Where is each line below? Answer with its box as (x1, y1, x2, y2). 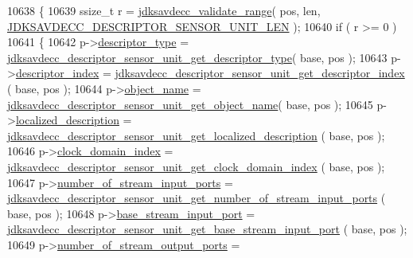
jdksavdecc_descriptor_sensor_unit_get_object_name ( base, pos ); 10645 (7, 96, 373, 112)
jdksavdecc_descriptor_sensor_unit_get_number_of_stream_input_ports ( (7, 190, 386, 206)
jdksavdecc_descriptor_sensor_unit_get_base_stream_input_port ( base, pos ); (7, 221, 407, 237)
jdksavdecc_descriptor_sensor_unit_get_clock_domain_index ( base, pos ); (7, 158, 385, 174)
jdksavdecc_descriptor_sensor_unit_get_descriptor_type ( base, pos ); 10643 (7, 49, 388, 65)
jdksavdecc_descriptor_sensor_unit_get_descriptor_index (115, 64, 405, 81)
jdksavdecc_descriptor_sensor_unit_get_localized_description (7, 127, 318, 143)
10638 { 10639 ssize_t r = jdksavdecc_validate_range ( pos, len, (7, 2, 321, 18)
